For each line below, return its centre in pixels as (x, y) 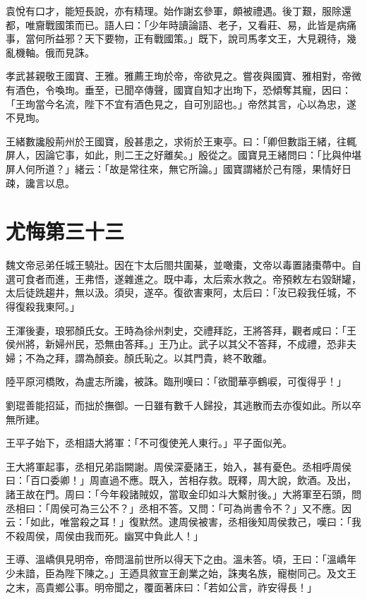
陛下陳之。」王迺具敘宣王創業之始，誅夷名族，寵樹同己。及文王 (210, 573)
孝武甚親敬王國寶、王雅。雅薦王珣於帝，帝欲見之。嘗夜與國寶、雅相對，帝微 (183, 76)
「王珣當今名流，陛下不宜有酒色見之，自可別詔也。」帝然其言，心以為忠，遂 (181, 103)
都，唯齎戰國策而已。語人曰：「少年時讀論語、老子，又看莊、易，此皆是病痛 (181, 24)
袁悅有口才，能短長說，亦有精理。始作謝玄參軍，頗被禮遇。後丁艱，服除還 (179, 11)
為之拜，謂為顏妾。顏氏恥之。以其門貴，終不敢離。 (154, 357)
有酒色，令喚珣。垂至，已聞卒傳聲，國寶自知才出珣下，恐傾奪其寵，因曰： (179, 89)
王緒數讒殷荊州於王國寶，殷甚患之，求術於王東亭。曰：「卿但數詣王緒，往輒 (181, 141)
